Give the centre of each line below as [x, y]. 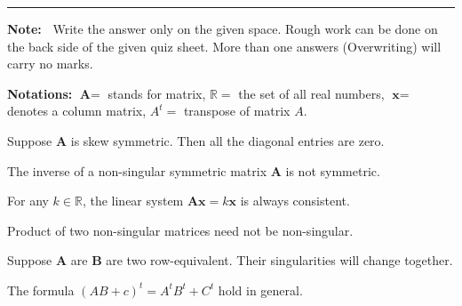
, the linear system [133, 201]
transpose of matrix [237, 111]
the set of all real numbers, [311, 93]
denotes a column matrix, [77, 111]
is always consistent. [295, 201]
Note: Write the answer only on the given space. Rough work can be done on [223, 28]
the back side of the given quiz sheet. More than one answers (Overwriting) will [224, 46]
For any [28, 201]
